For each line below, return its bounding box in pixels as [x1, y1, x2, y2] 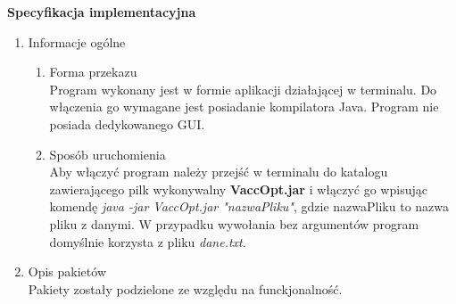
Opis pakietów [28, 262, 106, 281]
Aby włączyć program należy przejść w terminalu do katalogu [49, 162, 388, 181]
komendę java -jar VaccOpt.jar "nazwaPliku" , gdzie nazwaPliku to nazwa [49, 197, 450, 216]
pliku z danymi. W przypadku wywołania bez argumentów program [49, 214, 419, 233]
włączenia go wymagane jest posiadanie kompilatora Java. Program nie [49, 97, 439, 116]
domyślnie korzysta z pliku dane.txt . [49, 232, 246, 251]
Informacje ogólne [28, 32, 126, 51]
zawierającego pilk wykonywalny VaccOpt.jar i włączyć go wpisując [49, 179, 427, 198]
